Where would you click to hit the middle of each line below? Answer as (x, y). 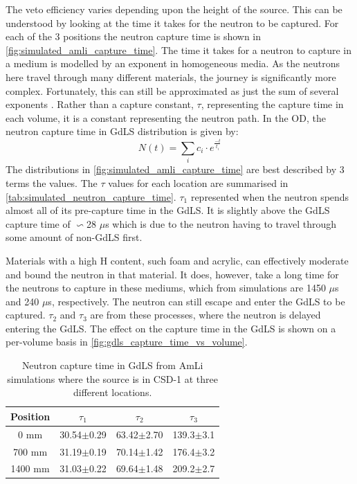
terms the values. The (52, 182)
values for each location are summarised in (198, 182)
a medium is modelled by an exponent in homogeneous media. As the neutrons (173, 63)
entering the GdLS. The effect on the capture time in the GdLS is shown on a (171, 328)
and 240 (22, 301)
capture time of (38, 223)
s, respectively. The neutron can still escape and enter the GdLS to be (196, 301)
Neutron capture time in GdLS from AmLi (112, 365)
